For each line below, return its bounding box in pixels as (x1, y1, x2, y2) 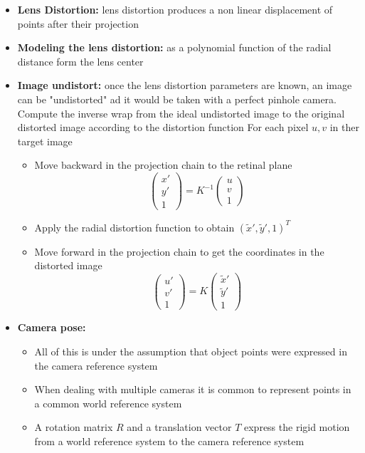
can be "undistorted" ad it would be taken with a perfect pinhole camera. (17, 91, 337, 106)
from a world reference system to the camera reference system (34, 433, 305, 448)
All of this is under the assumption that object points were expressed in (34, 343, 347, 358)
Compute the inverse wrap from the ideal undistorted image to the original (17, 105, 345, 120)
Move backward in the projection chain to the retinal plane (34, 157, 292, 172)
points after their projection (17, 16, 139, 31)
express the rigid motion (244, 420, 350, 434)
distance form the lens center (17, 53, 144, 68)
